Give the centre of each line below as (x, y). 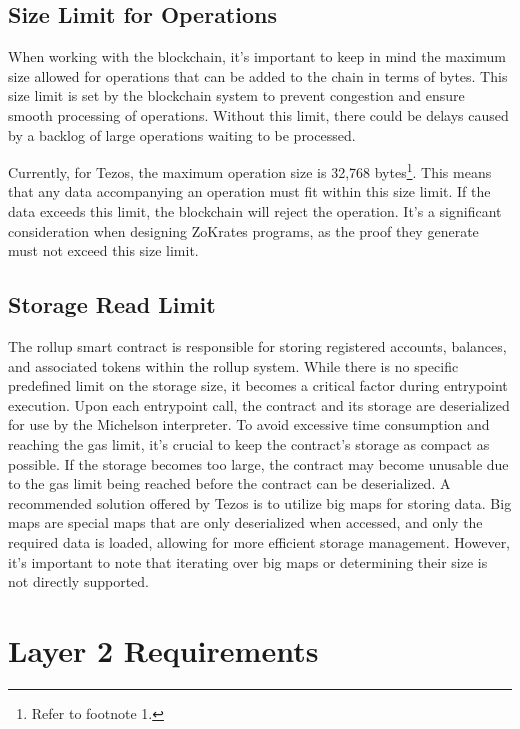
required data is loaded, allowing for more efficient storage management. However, (259, 541)
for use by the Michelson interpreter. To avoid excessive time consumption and (249, 424)
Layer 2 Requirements (163, 649)
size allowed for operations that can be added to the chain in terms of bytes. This (258, 75)
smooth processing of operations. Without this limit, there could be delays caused (258, 114)
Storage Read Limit (112, 304)
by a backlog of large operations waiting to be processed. (182, 134)
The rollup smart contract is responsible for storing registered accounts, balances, (257, 346)
